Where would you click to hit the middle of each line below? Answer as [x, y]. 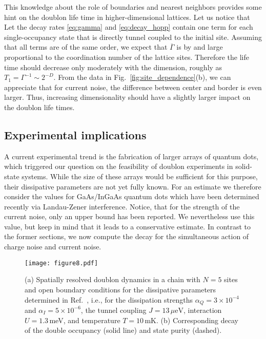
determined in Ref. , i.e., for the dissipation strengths [109, 299]
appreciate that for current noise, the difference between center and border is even [133, 87]
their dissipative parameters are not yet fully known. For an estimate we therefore [133, 186]
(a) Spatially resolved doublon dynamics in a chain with [112, 279]
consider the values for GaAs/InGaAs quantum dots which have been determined [132, 196]
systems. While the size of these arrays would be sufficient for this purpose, [140, 176]
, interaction [203, 310]
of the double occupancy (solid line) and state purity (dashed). [123, 330]
